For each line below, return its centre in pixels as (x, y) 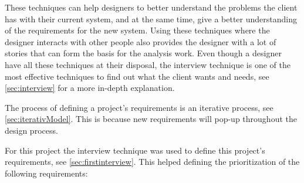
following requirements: (46, 173)
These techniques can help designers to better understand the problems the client (151, 7)
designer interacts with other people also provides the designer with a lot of (141, 41)
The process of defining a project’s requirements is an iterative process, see (139, 107)
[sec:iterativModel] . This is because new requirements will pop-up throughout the (151, 119)
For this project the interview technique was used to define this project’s (135, 150)
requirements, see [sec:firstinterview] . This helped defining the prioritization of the (152, 162)
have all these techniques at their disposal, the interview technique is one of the (148, 64)
